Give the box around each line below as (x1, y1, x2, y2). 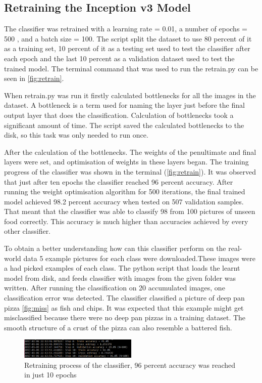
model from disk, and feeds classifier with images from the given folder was (4, 272, 236, 283)
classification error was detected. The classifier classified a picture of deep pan (4, 292, 245, 303)
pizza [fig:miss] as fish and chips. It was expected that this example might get (4, 302, 244, 313)
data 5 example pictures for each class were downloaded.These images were (23, 252, 255, 263)
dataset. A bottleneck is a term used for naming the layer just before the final (4, 100, 245, 110)
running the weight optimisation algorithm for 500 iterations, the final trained (4, 186, 245, 197)
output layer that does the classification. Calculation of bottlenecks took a (4, 109, 234, 120)
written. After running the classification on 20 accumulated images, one (4, 282, 225, 293)
